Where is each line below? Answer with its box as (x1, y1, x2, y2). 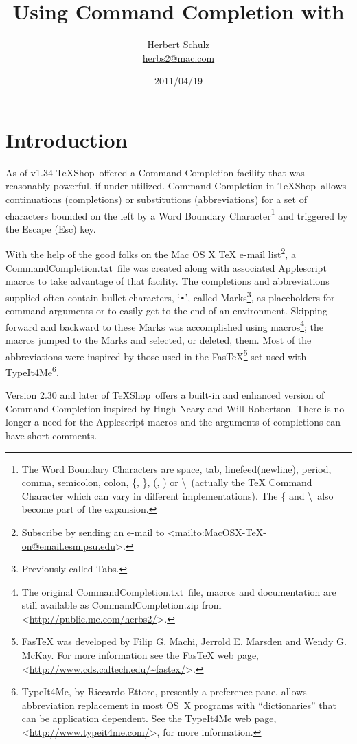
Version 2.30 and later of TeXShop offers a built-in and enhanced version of (5, 388, 325, 402)
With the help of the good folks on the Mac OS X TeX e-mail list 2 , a (5, 245, 296, 261)
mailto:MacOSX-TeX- (174, 524, 266, 539)
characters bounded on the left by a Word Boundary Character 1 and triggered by (5, 206, 348, 222)
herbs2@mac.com (142, 50, 215, 65)
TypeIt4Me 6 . (5, 362, 59, 379)
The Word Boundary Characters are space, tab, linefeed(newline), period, (21, 461, 332, 476)
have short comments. (5, 428, 97, 442)
